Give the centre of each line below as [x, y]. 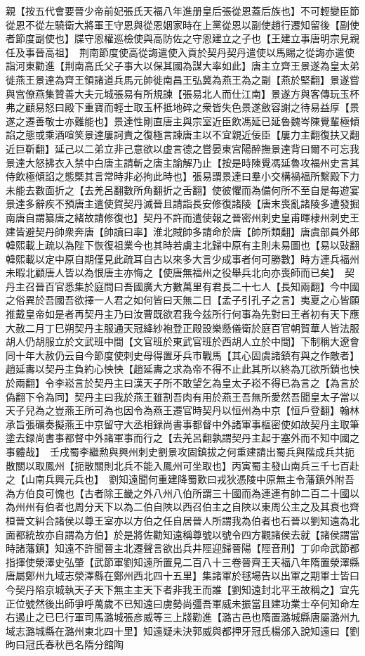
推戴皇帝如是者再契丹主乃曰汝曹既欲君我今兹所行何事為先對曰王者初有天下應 [182, 314]
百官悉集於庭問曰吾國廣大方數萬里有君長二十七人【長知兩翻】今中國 [202, 286]
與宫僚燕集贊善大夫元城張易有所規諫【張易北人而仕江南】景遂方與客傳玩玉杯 [182, 93]
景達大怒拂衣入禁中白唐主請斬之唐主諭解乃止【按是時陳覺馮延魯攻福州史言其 [182, 162]
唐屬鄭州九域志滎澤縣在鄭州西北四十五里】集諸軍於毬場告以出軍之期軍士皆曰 [182, 575]
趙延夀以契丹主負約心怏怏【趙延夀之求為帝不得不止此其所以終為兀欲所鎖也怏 [182, 369]
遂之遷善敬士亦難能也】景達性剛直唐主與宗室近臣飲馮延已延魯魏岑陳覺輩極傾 [182, 121]
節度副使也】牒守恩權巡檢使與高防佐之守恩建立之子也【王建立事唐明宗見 [182, 38]
